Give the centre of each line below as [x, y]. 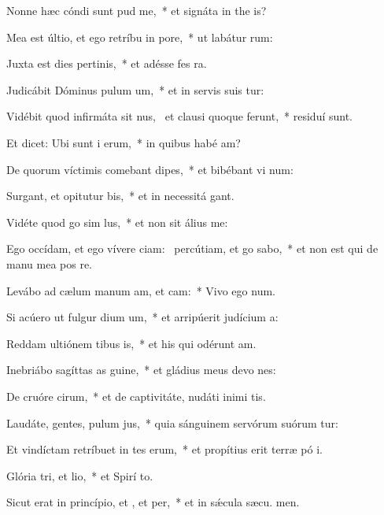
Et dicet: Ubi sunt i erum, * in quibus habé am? [124, 142]
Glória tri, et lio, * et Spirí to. [80, 475]
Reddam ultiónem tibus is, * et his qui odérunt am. [131, 343]
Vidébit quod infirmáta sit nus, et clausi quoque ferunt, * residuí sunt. [180, 116]
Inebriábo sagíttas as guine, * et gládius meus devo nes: [141, 370]
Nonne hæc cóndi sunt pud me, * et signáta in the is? [137, 10]
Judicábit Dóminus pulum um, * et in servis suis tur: [135, 89]
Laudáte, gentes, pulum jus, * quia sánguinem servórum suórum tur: [172, 422]
